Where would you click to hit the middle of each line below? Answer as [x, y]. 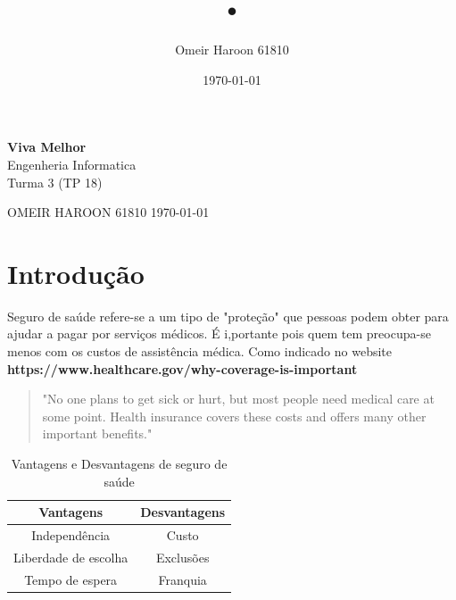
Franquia [182, 579]
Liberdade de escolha [71, 557]
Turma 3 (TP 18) [55, 182]
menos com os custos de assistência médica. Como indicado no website [200, 351]
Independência [71, 535]
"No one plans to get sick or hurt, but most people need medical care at [238, 399]
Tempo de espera [71, 579]
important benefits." [97, 433]
